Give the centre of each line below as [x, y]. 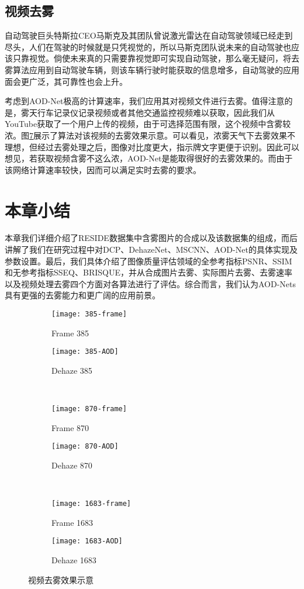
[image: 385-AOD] [85, 352]
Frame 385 [70, 333]
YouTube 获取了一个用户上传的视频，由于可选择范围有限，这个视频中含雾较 [148, 124]
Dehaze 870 [72, 465]
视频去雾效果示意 [61, 579]
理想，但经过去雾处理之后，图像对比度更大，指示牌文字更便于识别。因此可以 [152, 147]
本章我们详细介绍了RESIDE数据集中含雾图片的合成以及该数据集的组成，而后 [151, 238]
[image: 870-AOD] [85, 447]
